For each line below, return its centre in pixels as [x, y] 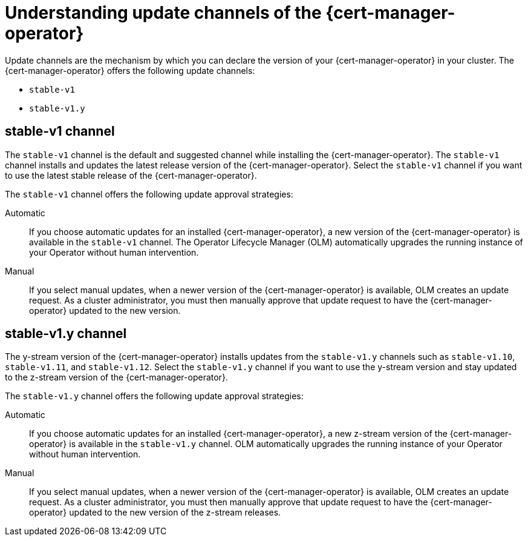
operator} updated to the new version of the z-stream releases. [155, 513]
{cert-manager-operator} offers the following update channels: [130, 70]
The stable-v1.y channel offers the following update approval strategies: [154, 396]
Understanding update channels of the [163, 13]
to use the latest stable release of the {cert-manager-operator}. [131, 175]
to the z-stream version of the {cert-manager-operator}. [116, 377]
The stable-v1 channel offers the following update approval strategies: [149, 194]
